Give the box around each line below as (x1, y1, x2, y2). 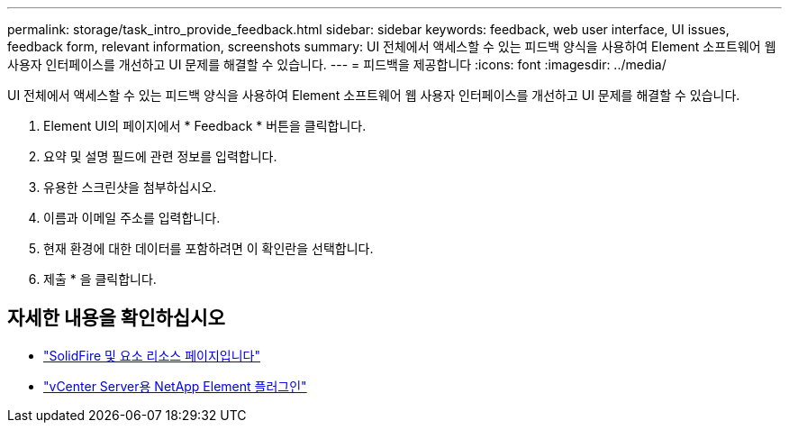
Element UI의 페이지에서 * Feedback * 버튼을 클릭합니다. (43, 118, 367, 133)
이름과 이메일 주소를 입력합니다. (43, 210, 221, 225)
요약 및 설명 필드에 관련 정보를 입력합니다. (43, 149, 277, 164)
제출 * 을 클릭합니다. (43, 271, 157, 287)
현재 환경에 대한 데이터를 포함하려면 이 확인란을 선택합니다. (43, 241, 374, 256)
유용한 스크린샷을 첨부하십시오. (43, 179, 217, 195)
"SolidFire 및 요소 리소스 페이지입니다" (43, 347, 260, 363)
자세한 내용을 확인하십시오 (7, 306, 225, 330)
